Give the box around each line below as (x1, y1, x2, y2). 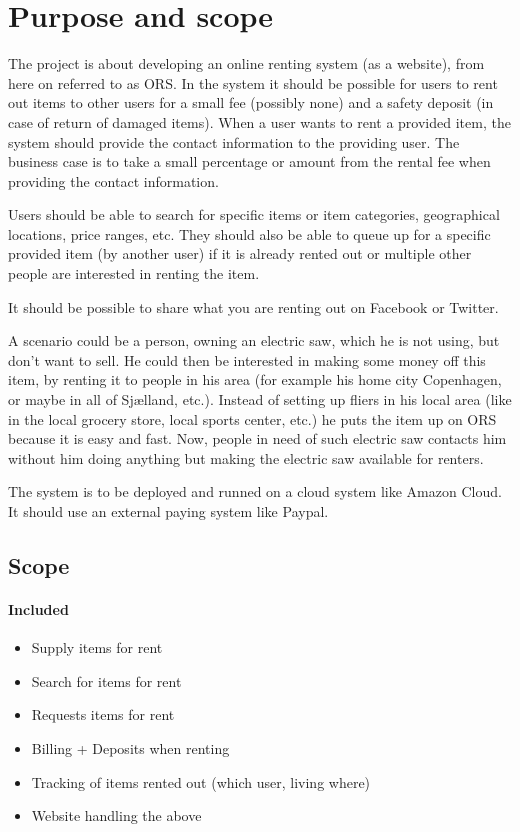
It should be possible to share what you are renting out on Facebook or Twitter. (8, 296, 499, 317)
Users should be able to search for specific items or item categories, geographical (8, 204, 500, 225)
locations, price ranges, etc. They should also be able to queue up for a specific (8, 223, 491, 244)
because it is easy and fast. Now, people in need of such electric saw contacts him (8, 428, 507, 449)
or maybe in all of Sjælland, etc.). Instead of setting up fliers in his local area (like (8, 389, 512, 410)
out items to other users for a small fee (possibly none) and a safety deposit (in (8, 92, 494, 113)
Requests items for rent (31, 704, 175, 725)
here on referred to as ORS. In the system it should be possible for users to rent (8, 72, 498, 93)
